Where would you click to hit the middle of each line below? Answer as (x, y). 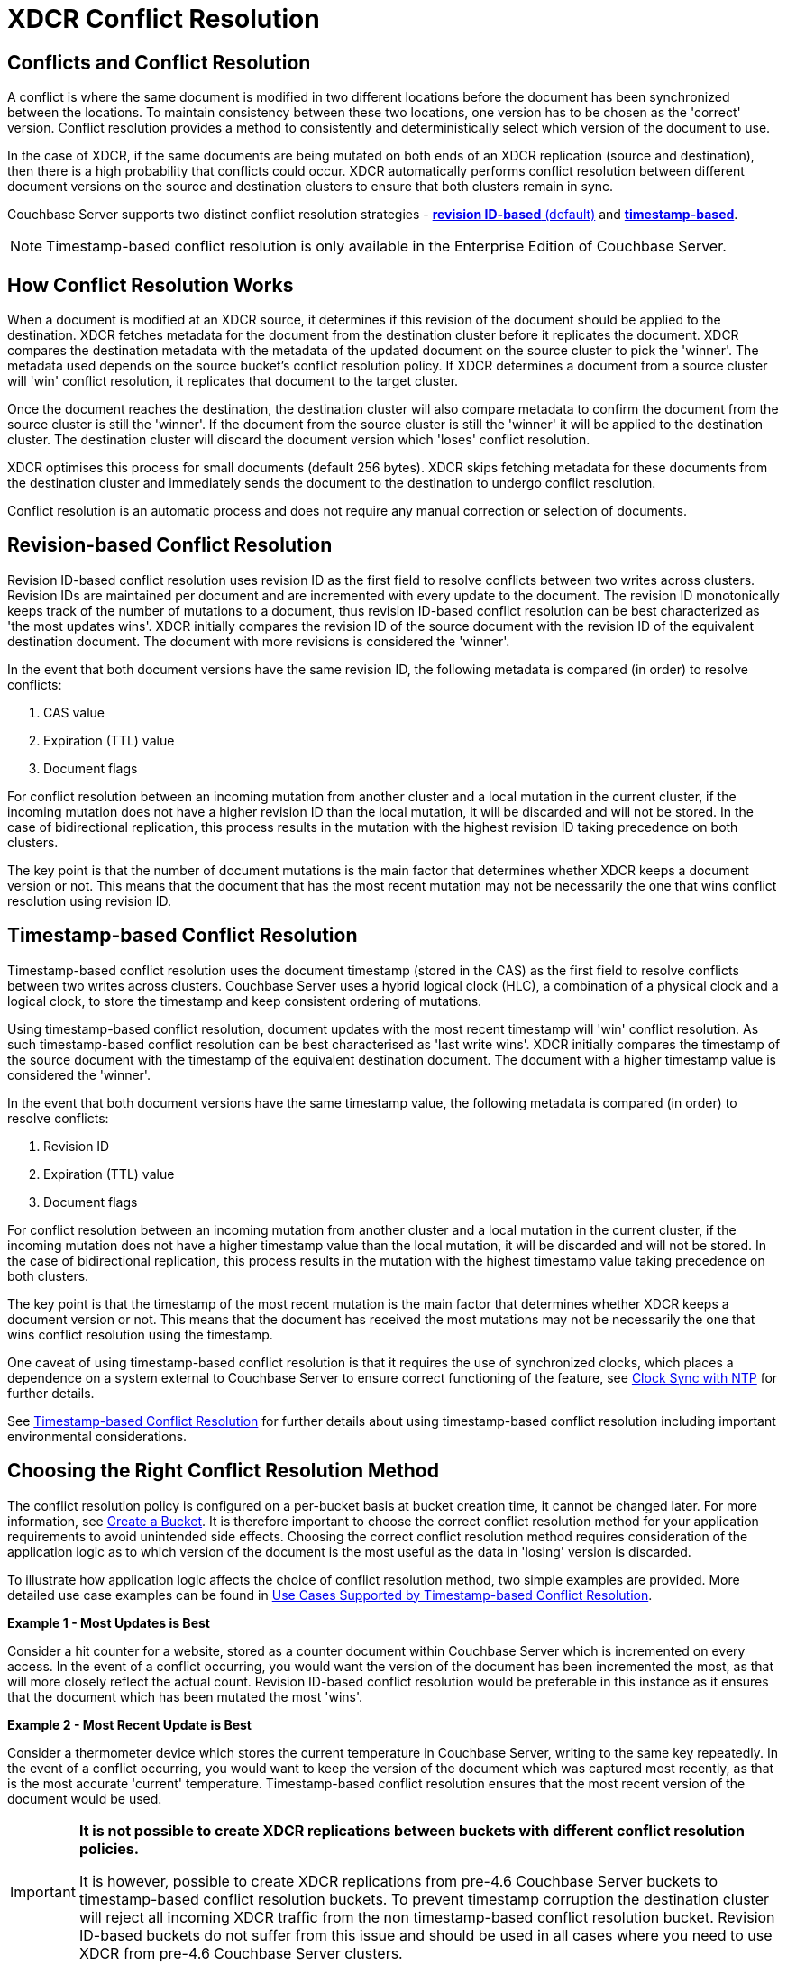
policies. (109, 1848)
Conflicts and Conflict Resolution (159, 62)
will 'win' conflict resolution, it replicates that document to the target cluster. (233, 381)
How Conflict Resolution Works (151, 285)
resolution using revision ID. (89, 900)
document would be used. (85, 1798)
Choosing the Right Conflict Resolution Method (223, 1471)
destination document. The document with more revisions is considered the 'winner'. (259, 641)
